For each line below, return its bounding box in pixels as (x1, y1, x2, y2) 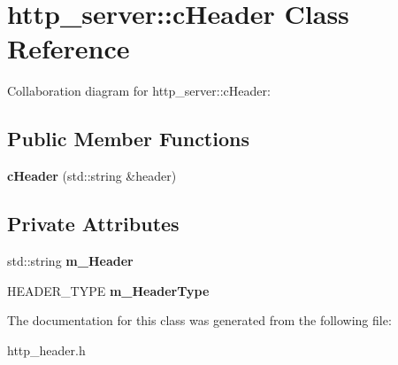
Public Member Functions (7, 125, 249, 152)
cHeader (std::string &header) (7, 167, 177, 185)
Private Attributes (7, 210, 180, 237)
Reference (7, 30, 130, 66)
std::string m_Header (7, 251, 134, 269)
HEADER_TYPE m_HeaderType (7, 281, 210, 299)
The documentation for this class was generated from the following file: (7, 311, 392, 330)
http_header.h (7, 340, 86, 359)
